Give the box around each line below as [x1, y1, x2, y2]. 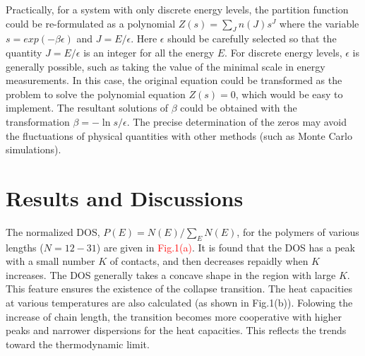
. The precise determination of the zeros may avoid [126, 114, 347, 129]
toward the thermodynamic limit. [6, 336, 150, 351]
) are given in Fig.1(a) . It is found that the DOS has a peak [96, 239, 355, 254]
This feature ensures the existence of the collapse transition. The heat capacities [6, 281, 352, 296]
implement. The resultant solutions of [6, 100, 169, 115]
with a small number [6, 254, 95, 268]
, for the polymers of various [237, 224, 359, 239]
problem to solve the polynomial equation [6, 86, 186, 101]
